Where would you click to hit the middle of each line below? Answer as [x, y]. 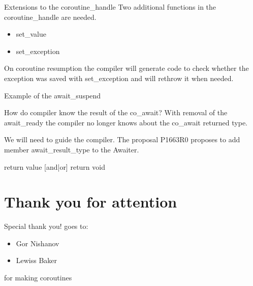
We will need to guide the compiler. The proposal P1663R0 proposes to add [122, 139]
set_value [31, 34]
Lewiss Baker [37, 260]
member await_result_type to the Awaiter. [72, 149]
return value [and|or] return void [55, 166]
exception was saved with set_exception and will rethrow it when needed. [119, 78]
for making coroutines [38, 278]
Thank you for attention [91, 202]
